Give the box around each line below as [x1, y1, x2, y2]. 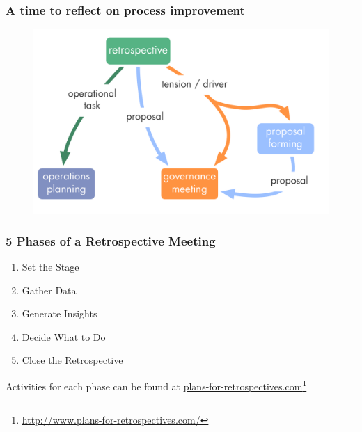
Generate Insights [22, 306, 97, 321]
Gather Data [22, 282, 77, 297]
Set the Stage [22, 259, 79, 274]
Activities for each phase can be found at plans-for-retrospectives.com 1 [6, 377, 307, 393]
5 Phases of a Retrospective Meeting [6, 232, 216, 249]
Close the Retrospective [22, 353, 123, 367]
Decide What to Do [22, 329, 106, 344]
